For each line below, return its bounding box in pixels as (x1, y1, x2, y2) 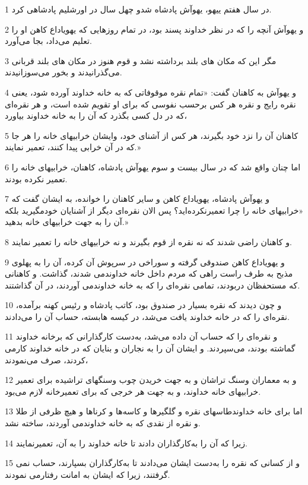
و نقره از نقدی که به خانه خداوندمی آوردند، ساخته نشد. (5, 417, 201, 429)
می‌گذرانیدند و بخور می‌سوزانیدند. (5, 66, 122, 78)
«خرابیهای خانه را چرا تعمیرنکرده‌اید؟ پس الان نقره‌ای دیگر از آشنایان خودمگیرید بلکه (5, 204, 304, 216)
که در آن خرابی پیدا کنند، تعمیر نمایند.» (5, 141, 141, 153)
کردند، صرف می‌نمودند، (5, 353, 88, 366)
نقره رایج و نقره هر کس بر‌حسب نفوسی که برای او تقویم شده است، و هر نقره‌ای (5, 97, 296, 110)
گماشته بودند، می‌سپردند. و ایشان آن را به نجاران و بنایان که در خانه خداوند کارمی (5, 342, 296, 354)
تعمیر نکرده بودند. (5, 172, 68, 185)
